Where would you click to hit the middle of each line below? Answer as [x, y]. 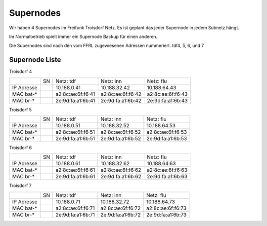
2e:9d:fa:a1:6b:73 [166, 215]
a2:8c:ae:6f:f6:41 [75, 94]
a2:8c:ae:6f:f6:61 [75, 170]
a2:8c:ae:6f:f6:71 [75, 208]
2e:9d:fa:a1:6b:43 [167, 100]
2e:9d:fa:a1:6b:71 [75, 215]
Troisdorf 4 [21, 72]
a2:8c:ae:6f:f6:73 [166, 208]
